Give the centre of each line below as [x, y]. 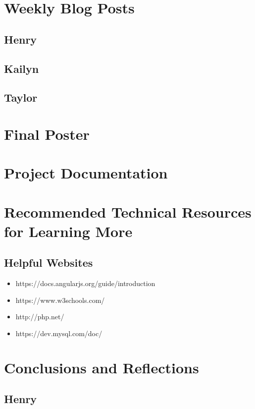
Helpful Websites [49, 263]
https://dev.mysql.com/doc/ [59, 333]
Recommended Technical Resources [128, 211]
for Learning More [68, 231]
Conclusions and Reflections [102, 367]
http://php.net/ [40, 317]
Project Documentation [86, 173]
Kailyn [22, 68]
